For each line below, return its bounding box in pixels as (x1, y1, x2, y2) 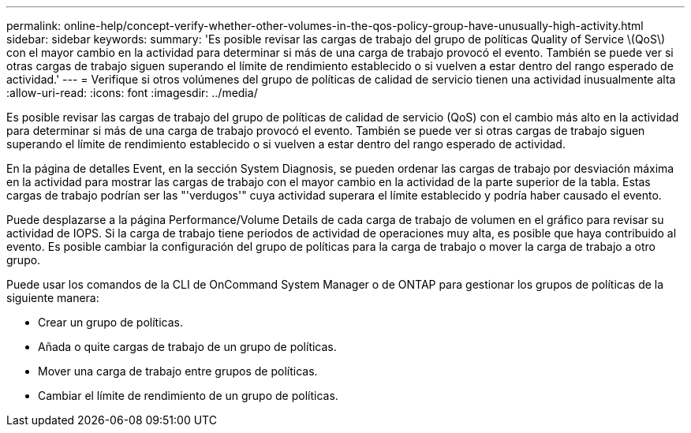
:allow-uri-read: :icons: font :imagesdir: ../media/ (6, 86, 258, 99)
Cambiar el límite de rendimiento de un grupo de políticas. (38, 389, 338, 402)
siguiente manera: (6, 291, 99, 304)
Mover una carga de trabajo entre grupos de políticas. (38, 364, 318, 378)
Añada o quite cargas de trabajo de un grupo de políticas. (38, 340, 337, 353)
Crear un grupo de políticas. (38, 315, 183, 329)
